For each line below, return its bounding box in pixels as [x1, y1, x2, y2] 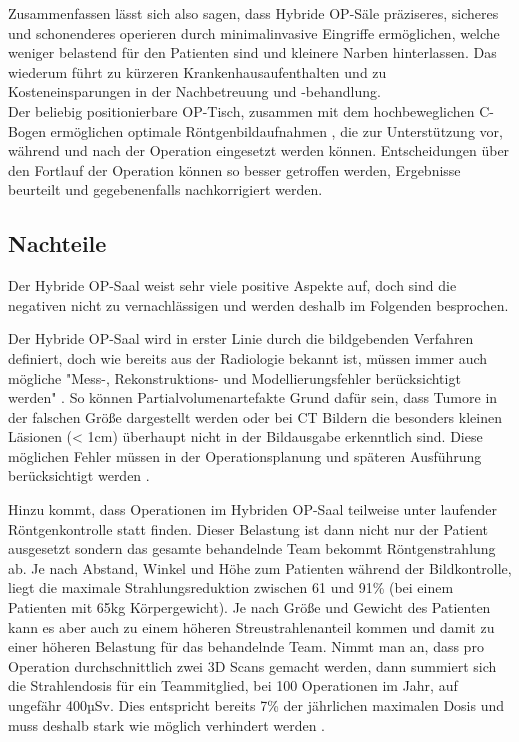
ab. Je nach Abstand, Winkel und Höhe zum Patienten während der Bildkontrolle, [8, 557, 512, 578]
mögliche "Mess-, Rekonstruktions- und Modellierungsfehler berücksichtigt [8, 367, 461, 388]
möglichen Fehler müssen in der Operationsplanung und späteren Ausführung [8, 445, 482, 466]
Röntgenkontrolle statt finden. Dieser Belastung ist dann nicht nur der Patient [8, 518, 488, 539]
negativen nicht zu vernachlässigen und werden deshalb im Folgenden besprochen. [8, 294, 509, 315]
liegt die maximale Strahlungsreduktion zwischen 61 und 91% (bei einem [8, 577, 454, 598]
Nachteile [8, 228, 107, 259]
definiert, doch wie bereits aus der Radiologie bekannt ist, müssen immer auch [8, 347, 488, 368]
